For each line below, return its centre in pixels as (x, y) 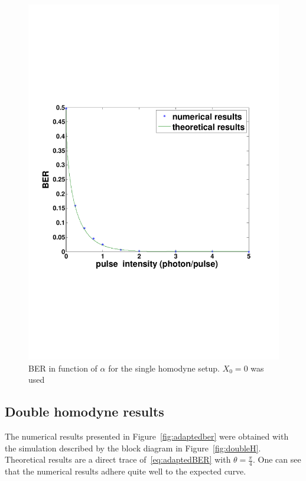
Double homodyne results (84, 411)
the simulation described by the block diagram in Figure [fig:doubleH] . (133, 448)
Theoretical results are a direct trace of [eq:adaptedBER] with (118, 459)
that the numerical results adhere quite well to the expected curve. (126, 471)
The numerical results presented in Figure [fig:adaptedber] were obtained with (147, 436)
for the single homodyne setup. (164, 368)
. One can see (277, 459)
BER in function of (63, 368)
